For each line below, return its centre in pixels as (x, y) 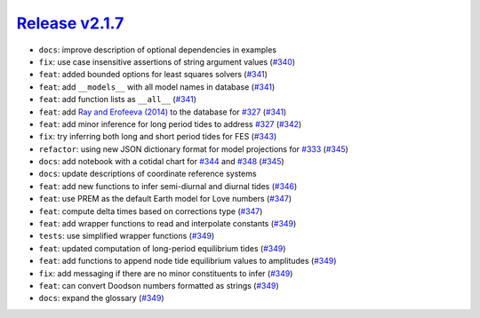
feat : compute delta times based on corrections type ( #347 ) (151, 211)
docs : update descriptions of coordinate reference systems (148, 174)
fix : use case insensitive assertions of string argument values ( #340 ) (167, 61)
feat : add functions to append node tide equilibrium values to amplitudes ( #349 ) (188, 261)
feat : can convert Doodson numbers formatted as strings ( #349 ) (159, 285)
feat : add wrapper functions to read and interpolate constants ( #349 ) (168, 224)
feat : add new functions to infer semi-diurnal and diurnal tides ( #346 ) (168, 186)
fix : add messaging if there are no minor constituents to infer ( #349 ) (166, 273)
